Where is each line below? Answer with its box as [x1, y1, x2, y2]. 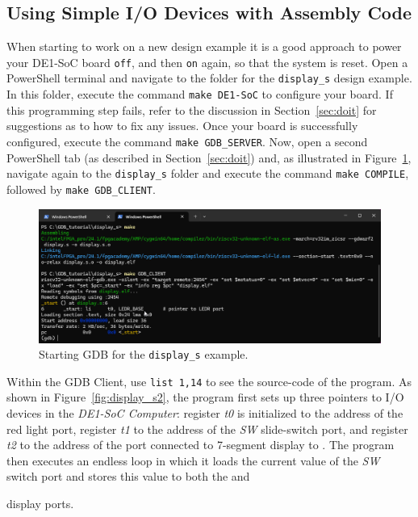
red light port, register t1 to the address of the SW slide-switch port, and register [6, 420, 408, 437]
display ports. [6, 495, 74, 512]
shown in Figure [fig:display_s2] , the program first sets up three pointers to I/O [6, 389, 404, 406]
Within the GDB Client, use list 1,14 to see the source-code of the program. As [6, 372, 412, 389]
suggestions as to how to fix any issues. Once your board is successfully [6, 117, 358, 134]
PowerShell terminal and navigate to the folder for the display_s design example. [6, 69, 412, 86]
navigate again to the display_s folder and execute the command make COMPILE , [6, 165, 409, 182]
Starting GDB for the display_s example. [39, 346, 249, 363]
